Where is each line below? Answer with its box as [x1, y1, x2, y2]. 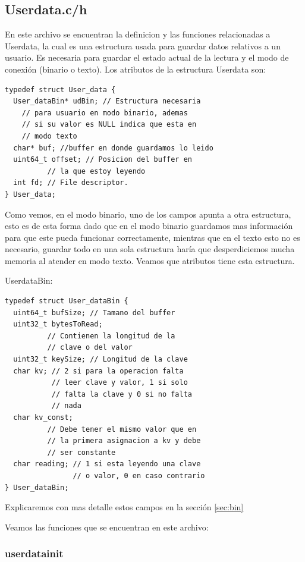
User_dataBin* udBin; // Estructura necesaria [13, 97, 201, 106]
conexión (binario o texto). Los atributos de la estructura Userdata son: [5, 62, 266, 75]
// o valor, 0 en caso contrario [73, 471, 205, 480]
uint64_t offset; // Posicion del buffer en [13, 155, 192, 164]
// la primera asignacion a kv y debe [47, 437, 201, 445]
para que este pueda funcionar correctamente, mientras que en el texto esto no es [5, 231, 300, 243]
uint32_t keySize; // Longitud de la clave [13, 355, 188, 364]
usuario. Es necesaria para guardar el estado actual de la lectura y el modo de [5, 51, 289, 64]
